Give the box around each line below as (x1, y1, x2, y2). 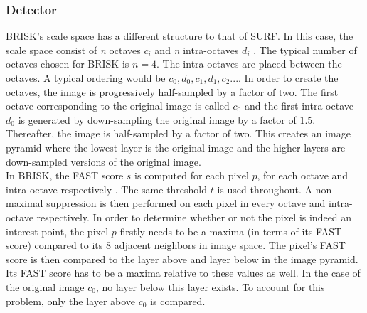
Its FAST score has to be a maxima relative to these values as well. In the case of (6, 265, 361, 280)
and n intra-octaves (154, 42, 239, 57)
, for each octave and (257, 168, 349, 183)
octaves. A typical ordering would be (6, 70, 166, 85)
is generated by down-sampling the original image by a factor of (18, 112, 297, 127)
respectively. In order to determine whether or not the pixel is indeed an (36, 209, 352, 224)
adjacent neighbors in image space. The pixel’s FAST (114, 238, 346, 253)
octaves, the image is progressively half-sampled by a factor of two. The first (6, 84, 339, 99)
